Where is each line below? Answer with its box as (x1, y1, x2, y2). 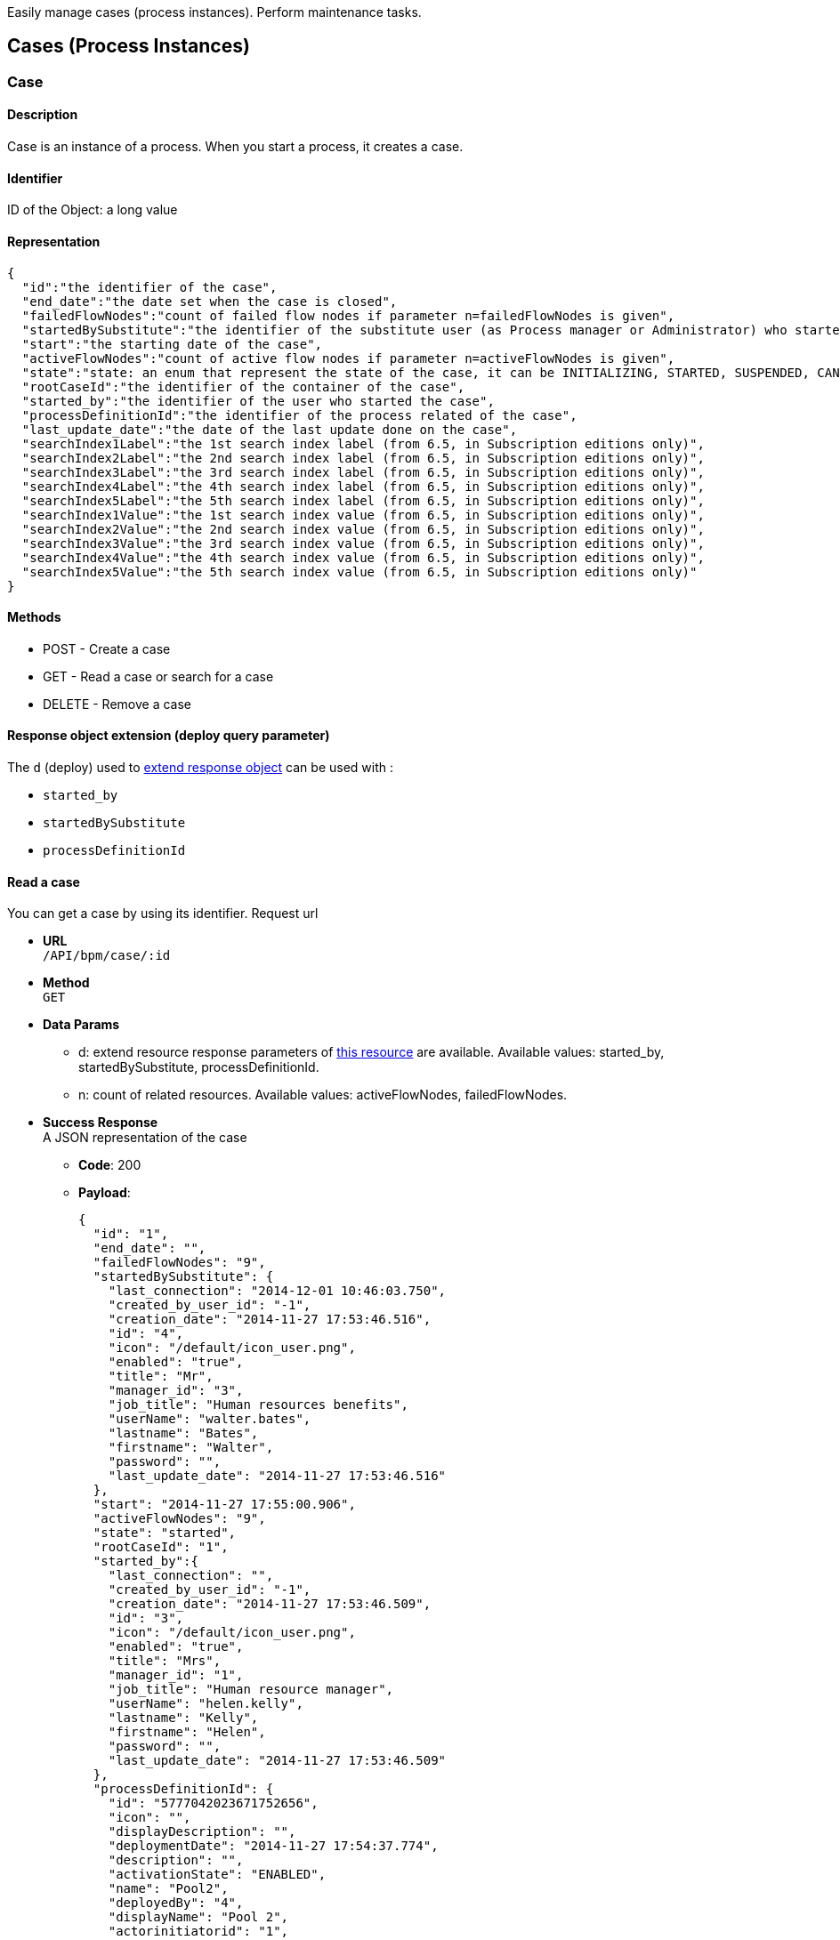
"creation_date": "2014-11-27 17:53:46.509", (108, 1597, 432, 1612)
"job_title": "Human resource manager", (108, 1682, 394, 1697)
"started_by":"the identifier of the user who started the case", (21, 393, 495, 408)
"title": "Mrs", (108, 1654, 222, 1669)
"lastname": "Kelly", (108, 1711, 259, 1726)
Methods (7, 609, 61, 625)
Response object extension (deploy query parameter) (7, 728, 330, 744)
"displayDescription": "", (108, 1824, 296, 1839)
